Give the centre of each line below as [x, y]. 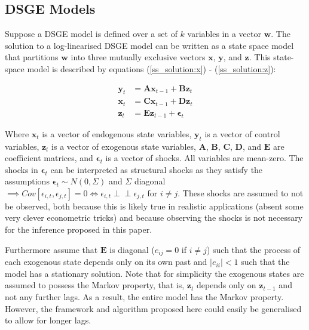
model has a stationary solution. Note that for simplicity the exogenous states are [154, 273]
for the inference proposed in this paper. [79, 229]
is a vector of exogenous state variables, [124, 146]
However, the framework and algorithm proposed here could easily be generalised [153, 308]
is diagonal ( [132, 249]
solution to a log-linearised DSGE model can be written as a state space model [149, 45]
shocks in [22, 169]
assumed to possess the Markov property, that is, [95, 285]
